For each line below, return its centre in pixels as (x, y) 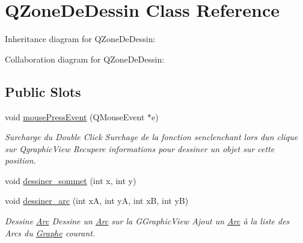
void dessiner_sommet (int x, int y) (71, 180)
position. (20, 160)
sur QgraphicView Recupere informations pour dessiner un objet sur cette (140, 148)
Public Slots (43, 91)
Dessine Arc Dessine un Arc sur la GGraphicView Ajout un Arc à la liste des (147, 221)
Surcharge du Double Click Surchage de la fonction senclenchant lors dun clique (151, 137)
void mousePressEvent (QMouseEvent (75, 116)
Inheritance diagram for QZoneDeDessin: (80, 39)
